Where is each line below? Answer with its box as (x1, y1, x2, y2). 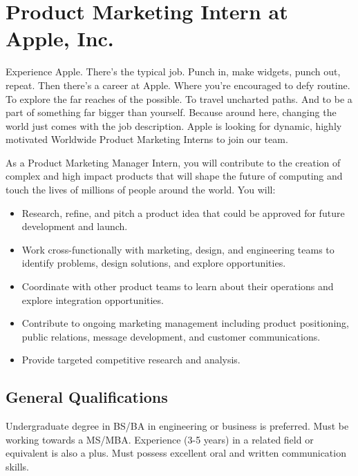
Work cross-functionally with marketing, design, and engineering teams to (21, 242, 335, 256)
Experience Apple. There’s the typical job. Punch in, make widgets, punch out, (6, 64, 341, 79)
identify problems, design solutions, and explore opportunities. (21, 256, 286, 270)
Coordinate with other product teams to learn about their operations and (21, 279, 334, 294)
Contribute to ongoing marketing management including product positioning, (21, 316, 349, 330)
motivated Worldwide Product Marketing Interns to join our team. (6, 132, 288, 146)
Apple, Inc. (6, 24, 114, 53)
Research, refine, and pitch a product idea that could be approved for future (21, 205, 345, 220)
